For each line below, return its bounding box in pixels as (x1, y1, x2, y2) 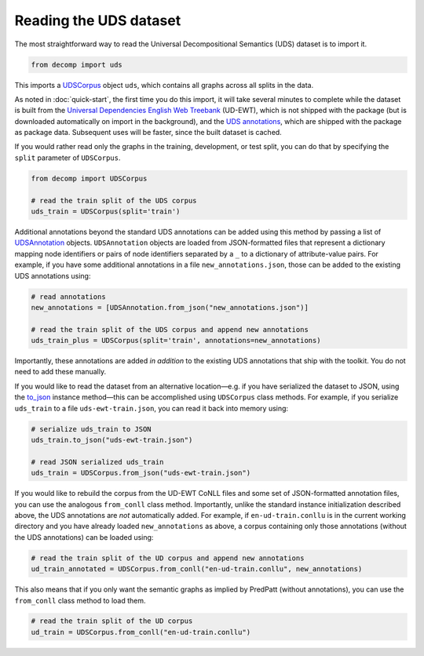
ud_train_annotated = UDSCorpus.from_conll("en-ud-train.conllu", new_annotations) (31, 565, 363, 574)
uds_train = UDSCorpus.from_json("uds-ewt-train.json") (31, 468, 251, 478)
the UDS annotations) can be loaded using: (14, 532, 154, 541)
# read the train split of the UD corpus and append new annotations (31, 553, 305, 563)
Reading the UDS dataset (14, 12, 181, 29)
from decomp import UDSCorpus (31, 173, 148, 183)
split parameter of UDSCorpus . (14, 153, 121, 162)
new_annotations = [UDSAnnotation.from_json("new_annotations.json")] (31, 303, 309, 312)
